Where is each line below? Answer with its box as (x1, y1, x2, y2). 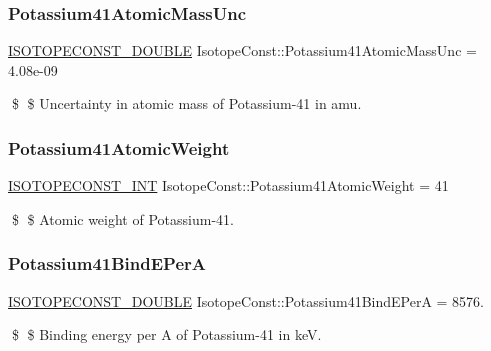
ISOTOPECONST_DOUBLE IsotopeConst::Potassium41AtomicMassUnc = (8, 40, 477, 61)
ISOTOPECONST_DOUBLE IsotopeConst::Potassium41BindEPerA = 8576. (8, 290, 485, 311)
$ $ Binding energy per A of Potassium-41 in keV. (11, 324, 322, 345)
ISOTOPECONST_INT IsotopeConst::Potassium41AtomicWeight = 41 (8, 175, 449, 196)
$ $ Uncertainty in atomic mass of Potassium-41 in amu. (11, 93, 362, 114)
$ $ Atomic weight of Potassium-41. (11, 208, 234, 229)
